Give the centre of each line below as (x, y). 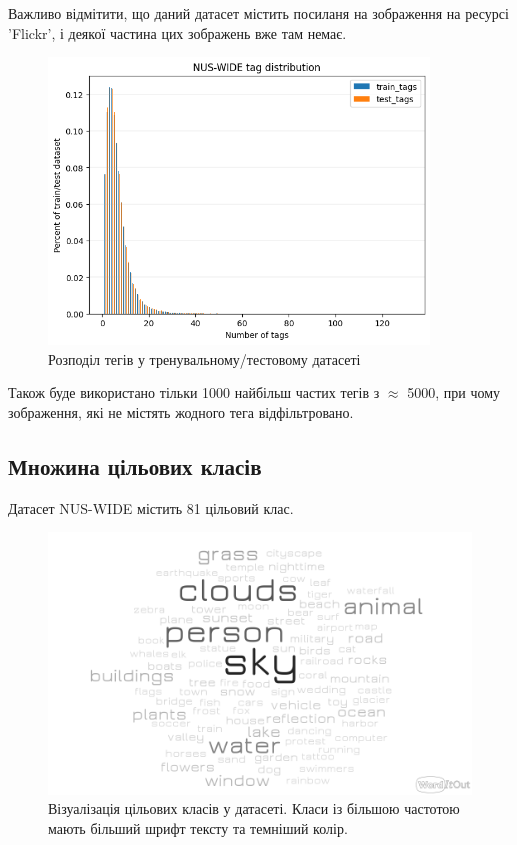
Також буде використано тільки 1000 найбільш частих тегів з (194, 392)
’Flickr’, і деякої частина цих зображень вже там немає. (177, 32)
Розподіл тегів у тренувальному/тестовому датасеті (204, 358)
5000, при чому (454, 392)
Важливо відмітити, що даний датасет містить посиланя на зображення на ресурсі (258, 13)
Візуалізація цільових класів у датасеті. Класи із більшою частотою (254, 808)
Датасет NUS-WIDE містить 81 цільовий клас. (151, 507)
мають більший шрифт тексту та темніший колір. (198, 827)
